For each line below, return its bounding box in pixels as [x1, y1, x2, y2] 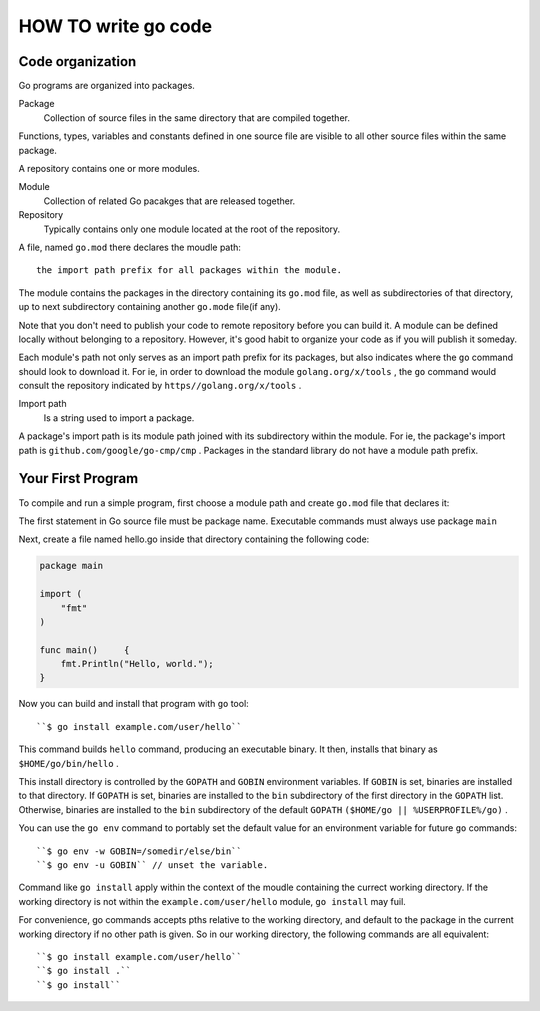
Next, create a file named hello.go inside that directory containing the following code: [18, 533, 370, 545]
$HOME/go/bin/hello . [18, 757, 119, 769]
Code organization [18, 53, 137, 70]
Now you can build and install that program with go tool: [18, 698, 249, 710]
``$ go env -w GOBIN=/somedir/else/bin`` [36, 845, 242, 857]
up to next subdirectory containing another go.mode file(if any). [18, 301, 282, 313]
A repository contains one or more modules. [18, 163, 200, 175]
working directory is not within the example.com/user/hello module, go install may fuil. [18, 895, 407, 907]
